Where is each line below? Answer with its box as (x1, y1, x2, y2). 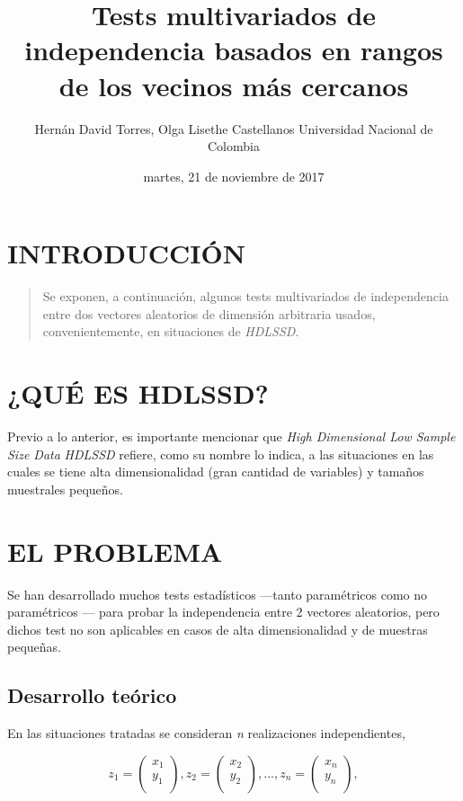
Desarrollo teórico (7, 681, 177, 709)
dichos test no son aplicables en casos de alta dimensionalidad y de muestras (7, 619, 428, 638)
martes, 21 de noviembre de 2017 (143, 166, 325, 185)
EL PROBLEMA (7, 532, 223, 569)
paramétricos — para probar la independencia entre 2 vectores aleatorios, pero (7, 602, 440, 621)
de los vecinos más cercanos (58, 67, 409, 103)
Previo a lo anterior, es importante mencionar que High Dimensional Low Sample (7, 427, 456, 446)
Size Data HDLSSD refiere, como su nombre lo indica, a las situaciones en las (7, 444, 434, 463)
